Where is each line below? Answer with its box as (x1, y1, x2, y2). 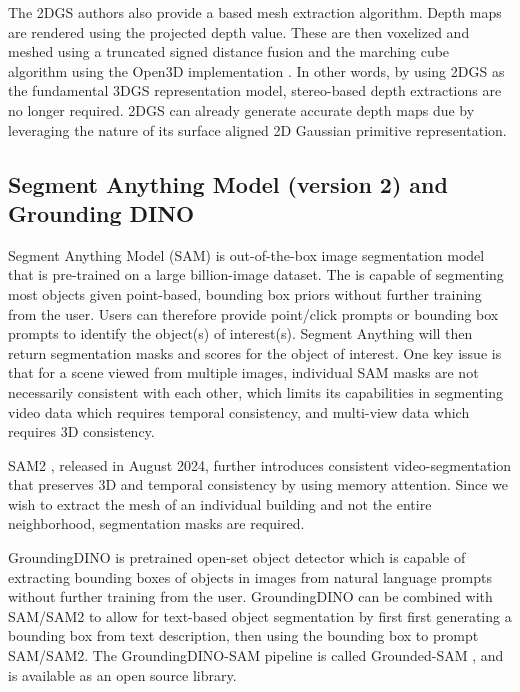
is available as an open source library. (8, 664, 237, 685)
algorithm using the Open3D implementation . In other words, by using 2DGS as (8, 60, 505, 81)
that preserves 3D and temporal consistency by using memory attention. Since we (8, 474, 509, 495)
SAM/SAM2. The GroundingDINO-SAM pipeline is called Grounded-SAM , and (8, 645, 504, 666)
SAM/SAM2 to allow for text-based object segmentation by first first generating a (8, 605, 512, 626)
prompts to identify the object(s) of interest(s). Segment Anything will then (8, 323, 473, 344)
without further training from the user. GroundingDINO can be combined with (8, 586, 493, 607)
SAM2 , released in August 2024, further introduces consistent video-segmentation (8, 454, 512, 475)
